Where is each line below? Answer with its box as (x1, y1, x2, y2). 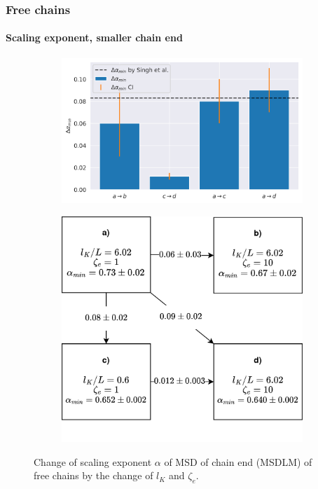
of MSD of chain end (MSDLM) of (164, 454, 312, 469)
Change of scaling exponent (34, 454, 152, 469)
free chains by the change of (34, 468, 153, 483)
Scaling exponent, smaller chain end (6, 30, 183, 45)
